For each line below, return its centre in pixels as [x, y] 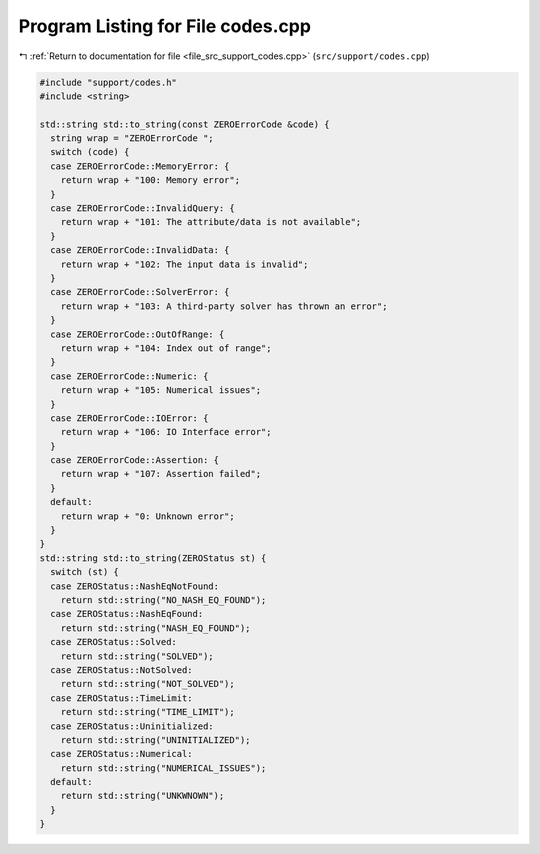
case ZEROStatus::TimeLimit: [122, 698]
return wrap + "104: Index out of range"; [166, 348]
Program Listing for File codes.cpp [165, 26]
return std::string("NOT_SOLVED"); [147, 684]
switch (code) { [90, 152]
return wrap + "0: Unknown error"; [147, 516]
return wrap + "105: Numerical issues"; [161, 390]
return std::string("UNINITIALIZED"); [155, 739]
